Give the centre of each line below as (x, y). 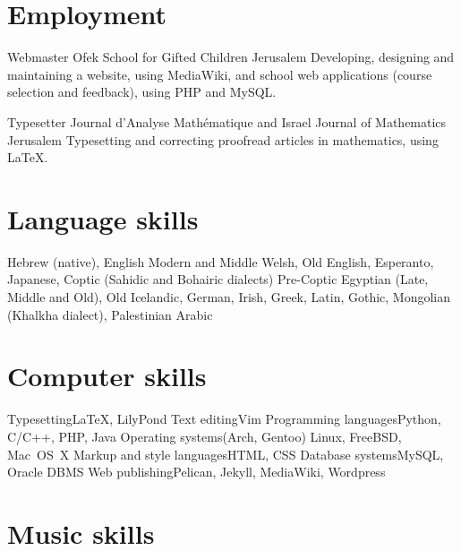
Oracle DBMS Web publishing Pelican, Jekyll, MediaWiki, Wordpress (196, 472)
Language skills (103, 218)
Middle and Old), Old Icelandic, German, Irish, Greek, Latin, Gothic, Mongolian (229, 297)
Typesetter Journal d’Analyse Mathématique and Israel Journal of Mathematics (227, 121)
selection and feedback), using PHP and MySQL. (142, 92)
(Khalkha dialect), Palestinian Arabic (110, 314)
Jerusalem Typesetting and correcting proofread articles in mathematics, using (223, 139)
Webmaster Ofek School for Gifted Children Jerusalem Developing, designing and (231, 57)
